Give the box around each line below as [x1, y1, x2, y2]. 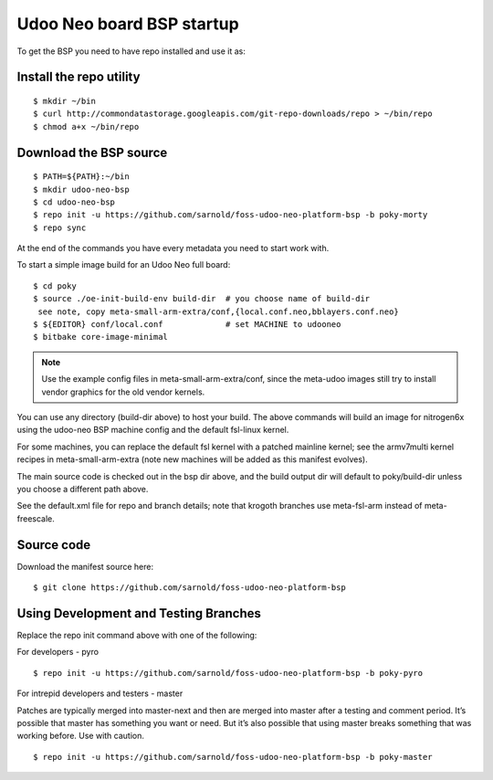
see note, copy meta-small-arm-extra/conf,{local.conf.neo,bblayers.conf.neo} [37, 306, 399, 317]
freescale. [16, 512, 55, 524]
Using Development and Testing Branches [16, 606, 262, 621]
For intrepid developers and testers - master [16, 688, 184, 699]
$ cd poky [33, 280, 77, 291]
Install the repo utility [16, 69, 141, 85]
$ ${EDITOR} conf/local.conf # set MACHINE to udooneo [33, 320, 341, 330]
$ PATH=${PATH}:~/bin [33, 172, 130, 182]
